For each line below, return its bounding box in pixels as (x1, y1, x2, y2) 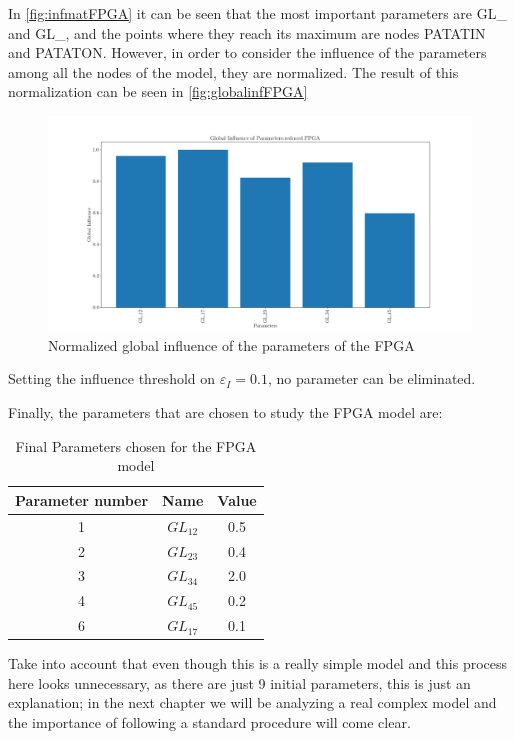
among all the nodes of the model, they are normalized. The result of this (8, 61, 459, 82)
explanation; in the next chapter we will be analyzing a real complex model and (8, 692, 497, 713)
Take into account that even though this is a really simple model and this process (8, 653, 508, 674)
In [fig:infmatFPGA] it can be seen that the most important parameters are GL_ (8, 3, 507, 23)
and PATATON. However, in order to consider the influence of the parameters (8, 42, 487, 63)
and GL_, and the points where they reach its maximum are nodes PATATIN (8, 22, 486, 43)
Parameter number (15, 489, 149, 510)
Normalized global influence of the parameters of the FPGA (48, 334, 415, 355)
